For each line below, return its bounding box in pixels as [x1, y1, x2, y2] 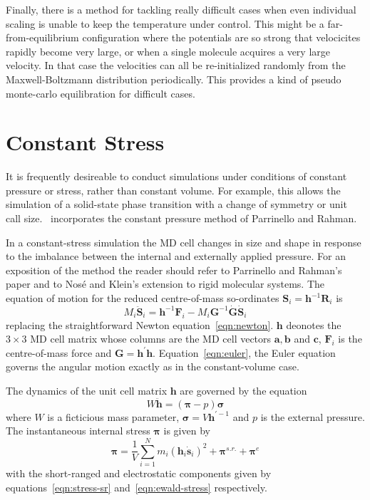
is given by [163, 423, 210, 438]
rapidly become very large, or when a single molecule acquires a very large [6, 43, 330, 58]
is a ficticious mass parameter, [47, 409, 180, 424]
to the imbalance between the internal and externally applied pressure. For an [6, 249, 346, 264]
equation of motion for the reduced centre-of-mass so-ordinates [6, 291, 279, 306]
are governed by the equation [180, 383, 307, 398]
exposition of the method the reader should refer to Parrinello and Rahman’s [6, 262, 342, 277]
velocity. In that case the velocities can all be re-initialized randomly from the [6, 58, 346, 73]
